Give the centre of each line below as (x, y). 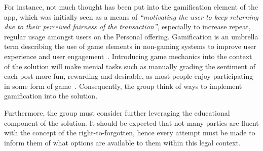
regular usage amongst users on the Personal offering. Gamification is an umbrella (131, 36)
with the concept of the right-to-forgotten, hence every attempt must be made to (130, 133)
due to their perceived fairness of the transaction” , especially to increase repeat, (127, 27)
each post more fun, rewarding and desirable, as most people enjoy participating (129, 76)
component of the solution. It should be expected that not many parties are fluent (131, 122)
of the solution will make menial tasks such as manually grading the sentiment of (130, 66)
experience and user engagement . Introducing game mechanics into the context (128, 56)
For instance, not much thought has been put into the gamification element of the (131, 7)
